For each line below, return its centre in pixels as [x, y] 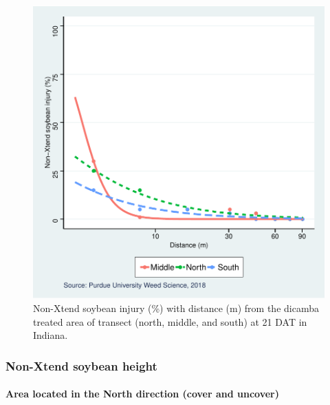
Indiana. [51, 335]
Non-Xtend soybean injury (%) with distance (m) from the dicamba [176, 308]
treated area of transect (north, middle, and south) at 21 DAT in [170, 321]
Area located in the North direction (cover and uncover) [142, 394]
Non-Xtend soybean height [81, 365]
